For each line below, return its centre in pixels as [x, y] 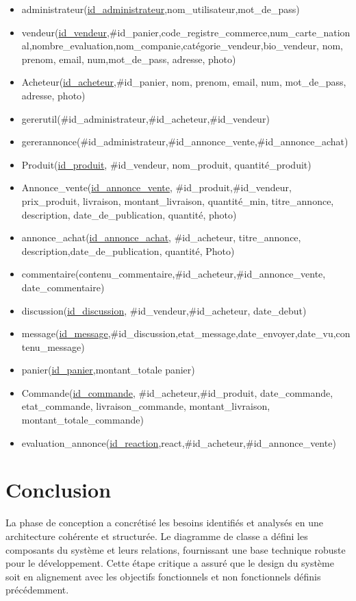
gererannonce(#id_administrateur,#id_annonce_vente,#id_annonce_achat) [185, 142]
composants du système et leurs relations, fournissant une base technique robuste [176, 549]
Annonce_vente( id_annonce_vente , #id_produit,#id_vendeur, [156, 187]
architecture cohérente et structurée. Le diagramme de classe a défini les [157, 536]
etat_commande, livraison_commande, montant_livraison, [146, 406]
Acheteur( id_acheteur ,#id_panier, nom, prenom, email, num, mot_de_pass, [184, 82]
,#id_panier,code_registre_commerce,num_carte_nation [228, 32]
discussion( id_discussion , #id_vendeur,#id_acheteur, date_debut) [164, 310]
